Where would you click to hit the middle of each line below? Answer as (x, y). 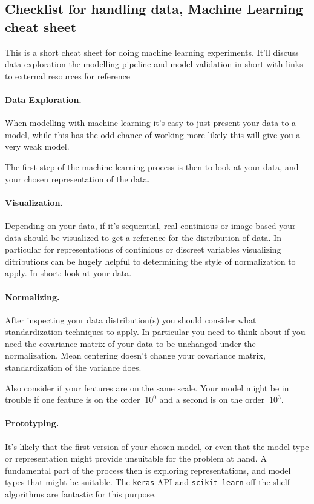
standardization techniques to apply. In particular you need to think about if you (155, 332)
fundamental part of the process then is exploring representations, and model (148, 470)
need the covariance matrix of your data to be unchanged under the (130, 343)
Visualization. (34, 202)
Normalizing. (32, 297)
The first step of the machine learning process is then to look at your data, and (152, 166)
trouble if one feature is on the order (73, 400)
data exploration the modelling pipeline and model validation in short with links (154, 64)
